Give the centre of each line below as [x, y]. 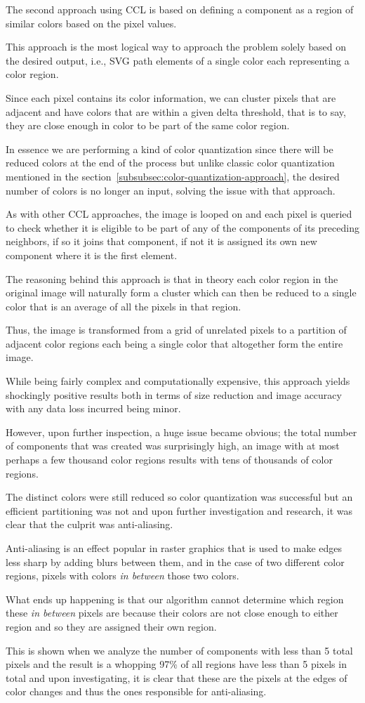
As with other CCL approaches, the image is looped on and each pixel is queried [179, 214]
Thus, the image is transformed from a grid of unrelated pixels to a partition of [176, 330]
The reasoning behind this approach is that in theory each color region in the [172, 278]
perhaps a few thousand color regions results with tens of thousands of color [169, 460]
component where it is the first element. [92, 255]
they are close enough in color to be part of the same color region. [148, 125]
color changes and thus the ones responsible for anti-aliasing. [136, 691]
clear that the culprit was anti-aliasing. [89, 524]
